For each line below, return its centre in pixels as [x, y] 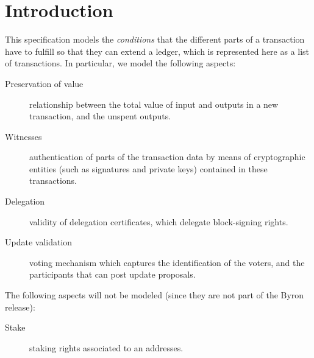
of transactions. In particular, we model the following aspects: [120, 63]
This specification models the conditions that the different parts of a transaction [155, 39]
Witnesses [23, 136]
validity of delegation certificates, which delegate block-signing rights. [159, 221]
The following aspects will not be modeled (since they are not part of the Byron [155, 295]
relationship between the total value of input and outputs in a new [154, 104]
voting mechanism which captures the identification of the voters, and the [167, 262]
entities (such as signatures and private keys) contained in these [148, 168]
